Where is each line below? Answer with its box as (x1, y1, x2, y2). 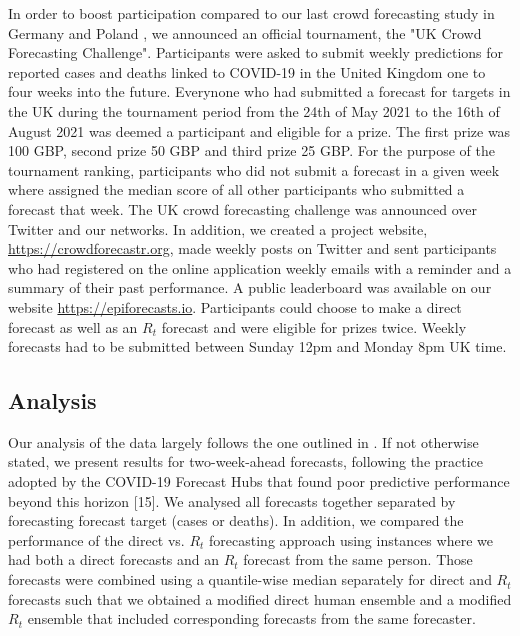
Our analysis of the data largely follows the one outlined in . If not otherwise (8, 431, 479, 452)
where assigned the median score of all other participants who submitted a (8, 179, 465, 200)
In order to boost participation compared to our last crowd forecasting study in (8, 3, 495, 23)
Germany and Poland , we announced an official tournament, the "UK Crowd (8, 22, 482, 43)
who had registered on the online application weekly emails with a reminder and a (8, 257, 512, 278)
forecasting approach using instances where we (209, 529, 493, 550)
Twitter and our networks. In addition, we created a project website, (8, 218, 428, 239)
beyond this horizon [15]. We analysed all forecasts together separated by (8, 490, 456, 511)
